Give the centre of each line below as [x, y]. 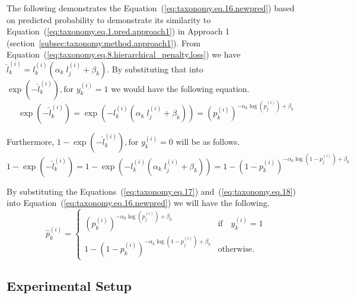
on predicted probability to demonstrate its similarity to [109, 19]
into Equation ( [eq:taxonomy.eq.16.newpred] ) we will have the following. [138, 203]
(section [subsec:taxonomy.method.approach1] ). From [104, 42]
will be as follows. [208, 142]
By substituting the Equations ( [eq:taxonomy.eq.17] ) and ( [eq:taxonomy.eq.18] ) [152, 191]
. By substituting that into [155, 69]
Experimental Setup [69, 285]
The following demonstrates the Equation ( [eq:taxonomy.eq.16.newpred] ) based [151, 8]
